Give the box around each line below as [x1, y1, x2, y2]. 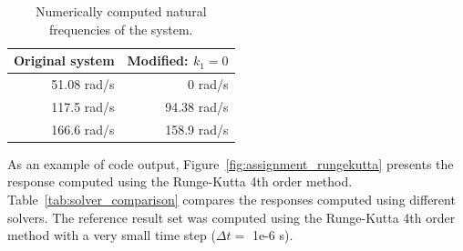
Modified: [127, 51, 189, 70]
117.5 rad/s [51, 96, 115, 115]
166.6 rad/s [51, 119, 115, 138]
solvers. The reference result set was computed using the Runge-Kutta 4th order [7, 207, 456, 226]
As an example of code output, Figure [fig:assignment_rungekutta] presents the [7, 154, 454, 173]
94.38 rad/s [165, 96, 229, 115]
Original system [14, 51, 115, 70]
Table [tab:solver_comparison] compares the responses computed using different [7, 190, 456, 208]
